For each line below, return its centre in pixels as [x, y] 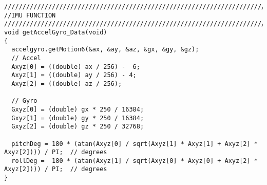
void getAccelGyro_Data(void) [56, 32]
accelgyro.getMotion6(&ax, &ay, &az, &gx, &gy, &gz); [105, 50]
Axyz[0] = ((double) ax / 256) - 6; [76, 67]
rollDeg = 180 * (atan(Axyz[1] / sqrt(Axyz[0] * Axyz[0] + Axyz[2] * [135, 161]
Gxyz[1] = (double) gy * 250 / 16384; [78, 118]
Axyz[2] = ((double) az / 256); [67, 84]
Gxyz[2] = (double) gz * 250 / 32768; [78, 127]
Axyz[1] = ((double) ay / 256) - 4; [74, 75]
